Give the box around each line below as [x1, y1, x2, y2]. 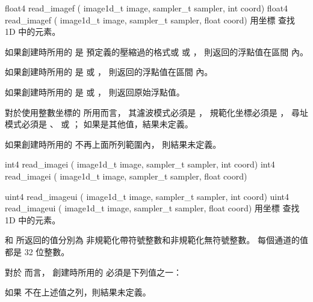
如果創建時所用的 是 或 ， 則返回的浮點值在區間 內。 [5, 65, 213, 78]
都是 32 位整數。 [5, 245, 70, 258]
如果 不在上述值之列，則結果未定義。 [5, 286, 151, 298]
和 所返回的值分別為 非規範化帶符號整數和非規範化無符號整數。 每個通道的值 [5, 234, 308, 246]
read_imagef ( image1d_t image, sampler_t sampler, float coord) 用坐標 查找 [5, 13, 296, 26]
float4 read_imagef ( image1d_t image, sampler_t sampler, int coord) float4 [5, 2, 288, 14]
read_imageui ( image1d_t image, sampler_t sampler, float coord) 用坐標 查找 [5, 202, 300, 214]
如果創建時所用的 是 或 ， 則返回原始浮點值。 [5, 85, 185, 98]
